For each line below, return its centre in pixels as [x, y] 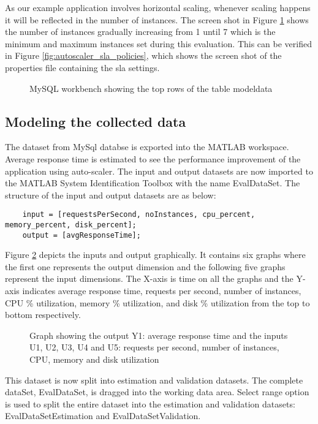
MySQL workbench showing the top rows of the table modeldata [151, 88]
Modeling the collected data [96, 121]
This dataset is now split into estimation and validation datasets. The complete [154, 380]
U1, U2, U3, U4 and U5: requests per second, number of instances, [154, 347]
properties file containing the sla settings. [82, 67]
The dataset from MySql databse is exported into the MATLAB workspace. [147, 147]
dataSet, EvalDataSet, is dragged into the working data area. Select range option [157, 392]
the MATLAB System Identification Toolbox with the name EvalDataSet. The [153, 183]
